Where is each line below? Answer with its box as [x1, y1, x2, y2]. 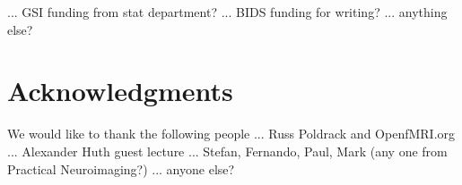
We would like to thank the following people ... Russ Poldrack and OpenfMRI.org [7, 124, 456, 143]
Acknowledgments [7, 72, 233, 109]
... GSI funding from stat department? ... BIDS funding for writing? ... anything [7, 3, 448, 21]
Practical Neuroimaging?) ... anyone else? [7, 159, 235, 178]
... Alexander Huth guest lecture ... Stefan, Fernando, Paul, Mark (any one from [7, 141, 448, 160]
